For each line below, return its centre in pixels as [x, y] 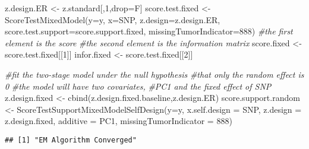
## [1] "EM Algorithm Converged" [71, 140]
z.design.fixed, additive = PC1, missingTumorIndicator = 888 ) [119, 121]
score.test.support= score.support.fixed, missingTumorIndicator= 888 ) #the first [149, 31]
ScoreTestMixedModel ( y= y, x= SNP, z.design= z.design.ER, [113, 19]
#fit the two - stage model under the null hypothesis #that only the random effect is [154, 74]
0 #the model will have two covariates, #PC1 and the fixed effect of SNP [138, 86]
